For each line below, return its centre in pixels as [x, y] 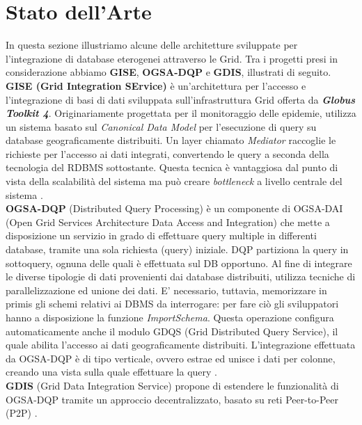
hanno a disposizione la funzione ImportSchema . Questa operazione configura [170, 317]
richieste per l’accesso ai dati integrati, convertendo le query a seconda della [167, 153]
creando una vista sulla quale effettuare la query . [112, 372]
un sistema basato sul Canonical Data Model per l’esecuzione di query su [161, 126]
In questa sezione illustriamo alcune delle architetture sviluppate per [152, 45]
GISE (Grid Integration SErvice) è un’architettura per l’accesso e [156, 85]
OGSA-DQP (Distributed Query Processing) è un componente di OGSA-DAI [174, 208]
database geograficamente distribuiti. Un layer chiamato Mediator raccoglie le [171, 140]
